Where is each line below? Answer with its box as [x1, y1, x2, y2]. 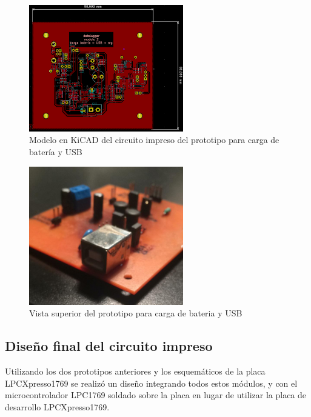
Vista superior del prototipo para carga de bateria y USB [29, 307, 242, 319]
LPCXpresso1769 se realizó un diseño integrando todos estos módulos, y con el [5, 376, 298, 389]
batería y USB [29, 145, 82, 158]
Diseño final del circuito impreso [5, 336, 213, 355]
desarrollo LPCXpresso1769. [5, 400, 110, 413]
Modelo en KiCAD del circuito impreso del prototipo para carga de [29, 133, 279, 146]
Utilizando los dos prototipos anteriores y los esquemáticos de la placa [5, 365, 266, 378]
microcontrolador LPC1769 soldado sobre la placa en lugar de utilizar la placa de [5, 389, 307, 401]
